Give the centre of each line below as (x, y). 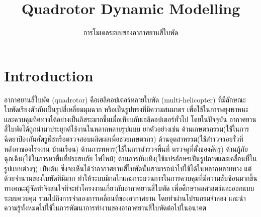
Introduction (49, 75)
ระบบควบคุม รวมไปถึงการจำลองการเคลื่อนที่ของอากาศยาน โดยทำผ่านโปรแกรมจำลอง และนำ (125, 198)
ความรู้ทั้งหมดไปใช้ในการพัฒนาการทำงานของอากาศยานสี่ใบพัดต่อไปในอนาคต (105, 208)
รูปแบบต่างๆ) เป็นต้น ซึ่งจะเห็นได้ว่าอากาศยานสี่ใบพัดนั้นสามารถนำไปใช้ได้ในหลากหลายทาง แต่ (128, 168)
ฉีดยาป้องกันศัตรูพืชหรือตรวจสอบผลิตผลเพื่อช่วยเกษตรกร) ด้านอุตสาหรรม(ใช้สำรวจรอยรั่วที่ (124, 139)
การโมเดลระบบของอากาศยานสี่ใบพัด (131, 32)
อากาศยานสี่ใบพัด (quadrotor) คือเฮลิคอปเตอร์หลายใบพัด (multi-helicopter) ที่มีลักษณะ (125, 99)
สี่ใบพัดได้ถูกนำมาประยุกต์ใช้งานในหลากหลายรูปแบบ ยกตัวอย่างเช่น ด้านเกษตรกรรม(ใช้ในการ (127, 129)
